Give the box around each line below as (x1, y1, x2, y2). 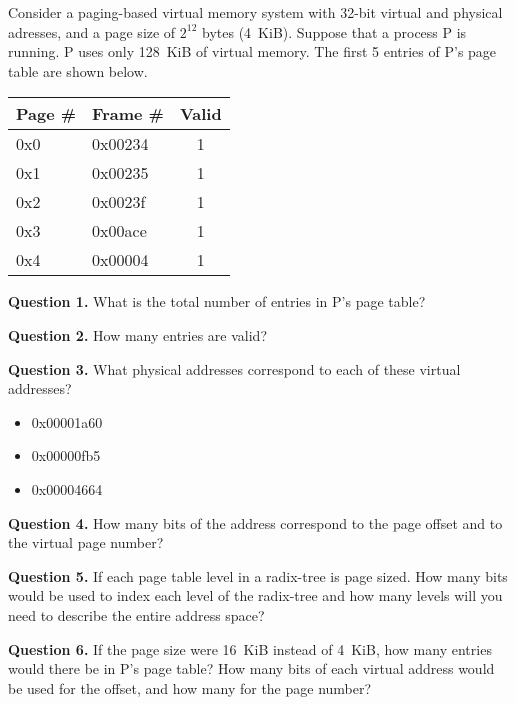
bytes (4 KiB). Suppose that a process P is (202, 21, 467, 42)
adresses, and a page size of (8, 21, 176, 42)
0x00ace (92, 219, 147, 243)
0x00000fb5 (31, 445, 101, 466)
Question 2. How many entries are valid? (8, 324, 268, 345)
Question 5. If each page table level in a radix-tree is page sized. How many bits (8, 565, 508, 586)
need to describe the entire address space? (8, 604, 265, 625)
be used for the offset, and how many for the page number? (8, 677, 372, 698)
